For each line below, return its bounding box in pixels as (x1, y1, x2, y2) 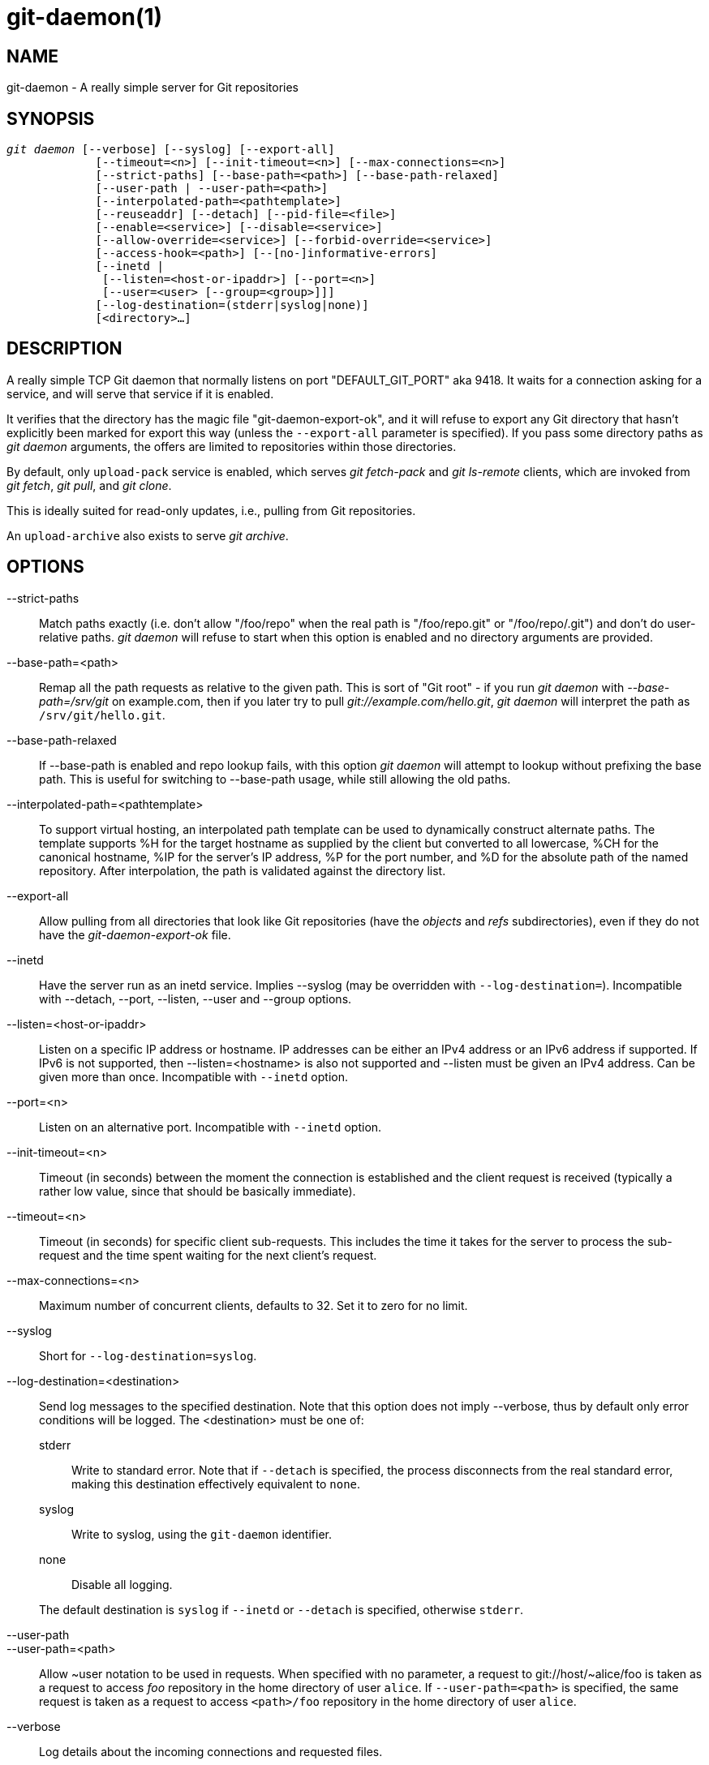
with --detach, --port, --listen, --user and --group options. (39, 991, 352, 1006)
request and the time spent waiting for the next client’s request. (39, 1248, 377, 1262)
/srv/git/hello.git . (39, 707, 165, 722)
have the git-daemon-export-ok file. (39, 927, 231, 942)
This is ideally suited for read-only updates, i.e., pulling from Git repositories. (6, 503, 416, 517)
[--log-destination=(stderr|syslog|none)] (95, 298, 369, 312)
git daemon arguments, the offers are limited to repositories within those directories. (6, 439, 457, 453)
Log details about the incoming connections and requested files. (39, 1744, 383, 1759)
